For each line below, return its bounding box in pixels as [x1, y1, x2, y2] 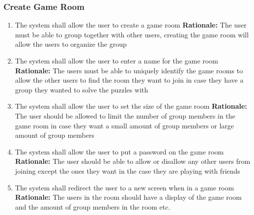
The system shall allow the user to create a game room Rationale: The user [15, 20, 247, 30]
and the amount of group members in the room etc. [15, 201, 170, 212]
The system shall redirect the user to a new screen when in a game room [15, 182, 234, 192]
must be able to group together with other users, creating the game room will [15, 29, 249, 39]
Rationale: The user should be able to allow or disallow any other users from [15, 156, 251, 166]
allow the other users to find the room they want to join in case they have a [15, 75, 244, 85]
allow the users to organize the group [15, 39, 127, 49]
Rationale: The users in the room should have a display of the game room [15, 192, 242, 202]
